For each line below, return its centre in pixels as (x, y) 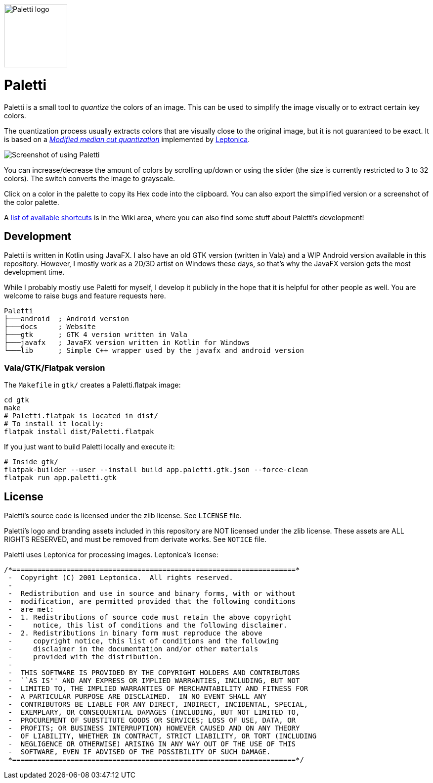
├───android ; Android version (66, 319)
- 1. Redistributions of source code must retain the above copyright (150, 617)
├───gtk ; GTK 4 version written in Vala (96, 335)
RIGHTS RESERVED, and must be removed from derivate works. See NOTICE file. (135, 539)
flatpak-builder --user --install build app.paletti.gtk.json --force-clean (156, 470)
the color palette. (32, 202)
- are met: (31, 609)
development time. (34, 272)
